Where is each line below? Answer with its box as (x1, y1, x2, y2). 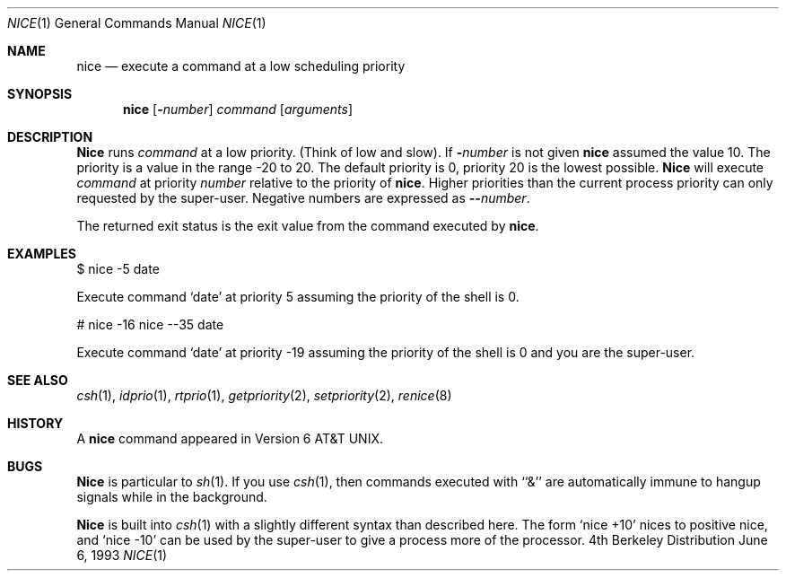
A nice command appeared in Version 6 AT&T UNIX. (76, 431, 383, 446)
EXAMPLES (7, 246, 76, 261)
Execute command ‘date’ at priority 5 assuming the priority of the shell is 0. (76, 289, 520, 304)
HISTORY (7, 416, 64, 431)
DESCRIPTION (7, 129, 93, 144)
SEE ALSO (7, 372, 68, 388)
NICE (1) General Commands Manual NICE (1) (7, 15, 266, 31)
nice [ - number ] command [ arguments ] (123, 101, 353, 117)
